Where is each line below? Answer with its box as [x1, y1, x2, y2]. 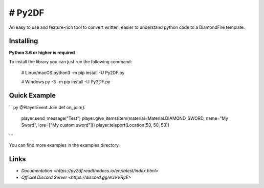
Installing [9, 37, 39, 45]
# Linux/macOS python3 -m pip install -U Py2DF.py [21, 70, 125, 75]
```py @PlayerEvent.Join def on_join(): [9, 104, 86, 110]
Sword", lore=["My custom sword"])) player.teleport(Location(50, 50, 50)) [21, 122, 170, 128]
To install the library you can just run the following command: [9, 58, 132, 64]
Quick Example [9, 92, 56, 100]
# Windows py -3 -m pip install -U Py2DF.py [21, 78, 110, 85]
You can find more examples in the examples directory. [9, 142, 120, 148]
